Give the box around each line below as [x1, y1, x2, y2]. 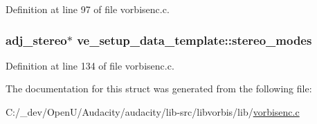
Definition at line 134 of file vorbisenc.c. [6, 58, 174, 72]
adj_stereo [6, 31, 67, 48]
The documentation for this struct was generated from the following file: [6, 81, 312, 96]
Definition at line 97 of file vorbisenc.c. [6, 2, 170, 16]
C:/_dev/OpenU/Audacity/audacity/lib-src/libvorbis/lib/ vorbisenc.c [6, 105, 300, 118]
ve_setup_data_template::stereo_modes [77, 31, 312, 48]
